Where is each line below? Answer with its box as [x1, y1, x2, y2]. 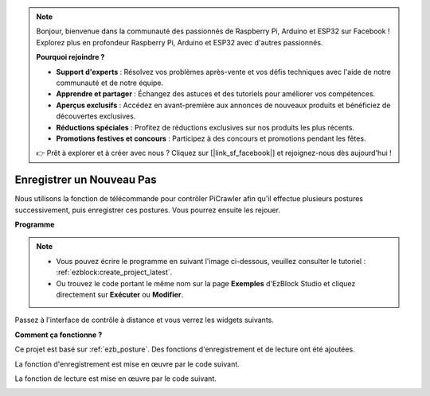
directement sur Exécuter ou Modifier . [56, 289, 183, 299]
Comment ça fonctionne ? [14, 330, 103, 340]
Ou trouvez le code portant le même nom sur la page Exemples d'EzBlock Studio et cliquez [56, 278, 356, 288]
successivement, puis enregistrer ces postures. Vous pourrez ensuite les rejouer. [14, 205, 280, 215]
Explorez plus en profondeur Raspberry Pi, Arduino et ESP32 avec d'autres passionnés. [36, 37, 323, 47]
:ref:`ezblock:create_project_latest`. [56, 267, 173, 278]
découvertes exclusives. [56, 111, 136, 121]
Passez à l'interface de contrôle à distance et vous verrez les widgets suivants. [14, 315, 275, 325]
